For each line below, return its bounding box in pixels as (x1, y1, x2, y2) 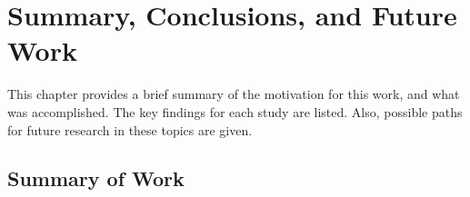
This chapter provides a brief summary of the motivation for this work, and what (7, 84, 460, 103)
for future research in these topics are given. (7, 120, 253, 139)
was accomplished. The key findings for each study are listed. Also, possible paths (7, 102, 463, 121)
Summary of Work (7, 164, 185, 192)
